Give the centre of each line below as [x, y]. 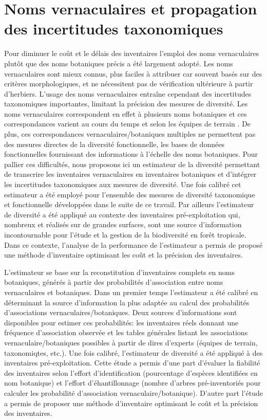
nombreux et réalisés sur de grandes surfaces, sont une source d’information [123, 224]
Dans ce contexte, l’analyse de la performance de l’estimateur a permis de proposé [133, 244]
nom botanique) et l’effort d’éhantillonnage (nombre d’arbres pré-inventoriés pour [132, 383]
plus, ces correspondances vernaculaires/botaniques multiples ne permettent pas [130, 134]
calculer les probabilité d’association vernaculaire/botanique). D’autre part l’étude [133, 392]
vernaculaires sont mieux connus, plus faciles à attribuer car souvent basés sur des [133, 73]
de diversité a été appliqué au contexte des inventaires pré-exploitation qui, [122, 214]
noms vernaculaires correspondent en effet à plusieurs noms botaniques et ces [126, 113]
